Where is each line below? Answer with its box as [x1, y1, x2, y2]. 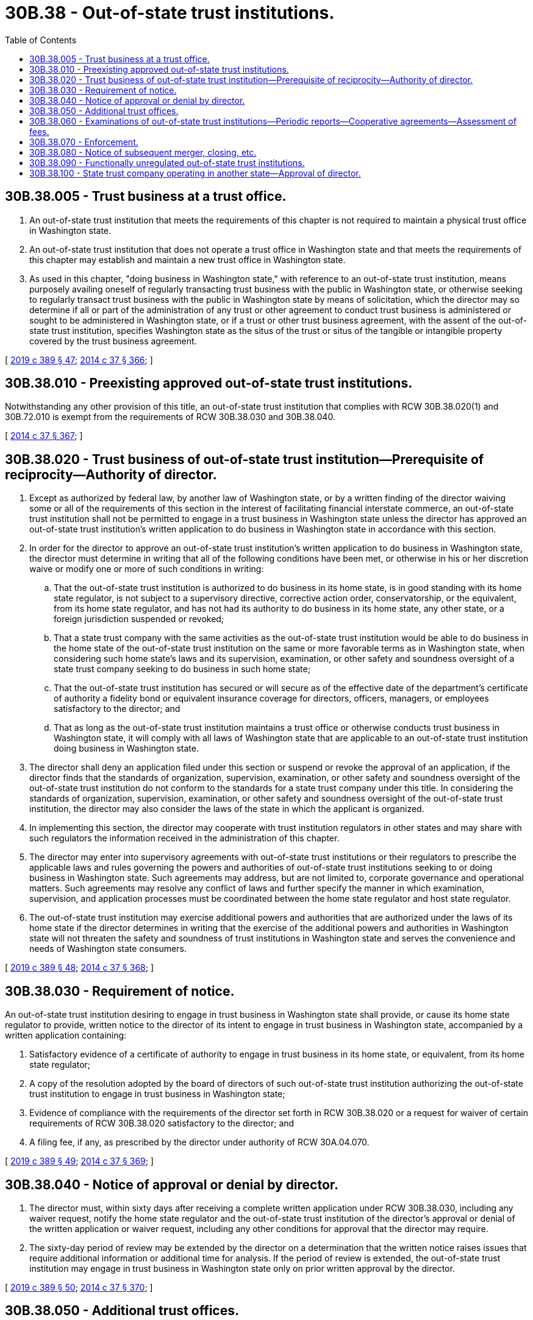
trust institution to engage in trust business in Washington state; [29, 1089, 285, 1100]
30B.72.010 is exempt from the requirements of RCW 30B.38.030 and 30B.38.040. [5, 412, 335, 422]
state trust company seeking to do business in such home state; [54, 664, 310, 675]
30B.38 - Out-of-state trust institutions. [5, 2, 335, 23]
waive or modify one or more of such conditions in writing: [29, 564, 264, 575]
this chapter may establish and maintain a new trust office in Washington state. [29, 254, 346, 265]
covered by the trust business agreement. [29, 335, 197, 346]
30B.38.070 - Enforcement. [29, 136, 138, 147]
